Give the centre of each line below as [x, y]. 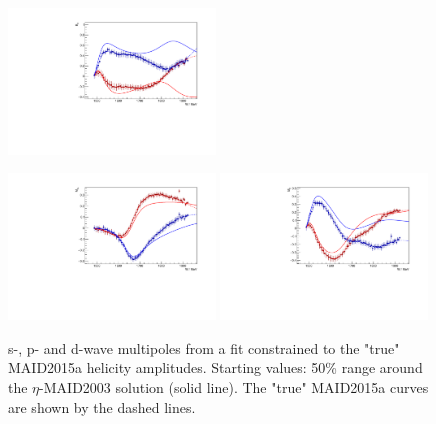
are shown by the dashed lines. [102, 406]
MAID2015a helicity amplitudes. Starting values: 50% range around [215, 367]
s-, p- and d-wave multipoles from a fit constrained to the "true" [204, 347]
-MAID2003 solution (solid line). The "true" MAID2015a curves [234, 387]
